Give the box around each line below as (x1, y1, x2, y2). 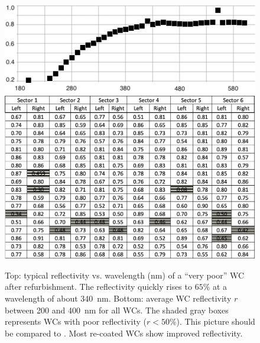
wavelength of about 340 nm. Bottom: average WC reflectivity (5, 292, 232, 305)
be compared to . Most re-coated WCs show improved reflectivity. (5, 326, 243, 339)
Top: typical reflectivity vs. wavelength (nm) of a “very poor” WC (5, 268, 245, 281)
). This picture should (176, 315, 255, 328)
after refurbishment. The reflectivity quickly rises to (5, 280, 192, 293)
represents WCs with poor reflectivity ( (5, 315, 147, 328)
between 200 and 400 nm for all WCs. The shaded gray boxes (5, 303, 229, 316)
